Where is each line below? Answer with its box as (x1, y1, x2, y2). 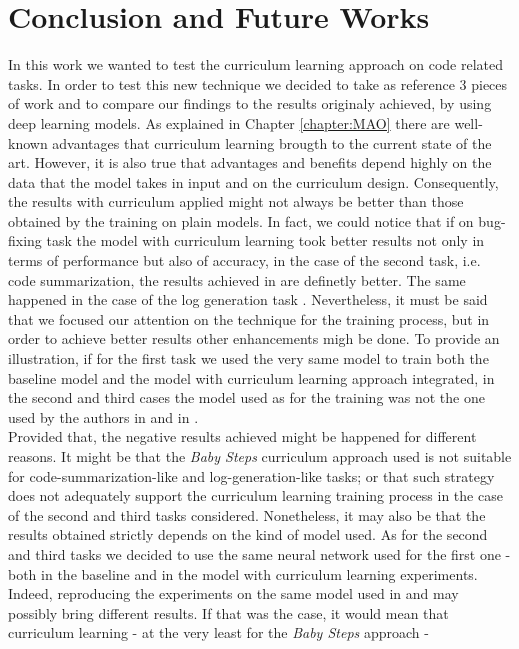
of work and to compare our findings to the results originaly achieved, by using (8, 93, 492, 114)
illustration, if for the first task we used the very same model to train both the (8, 348, 489, 369)
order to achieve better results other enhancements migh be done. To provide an (8, 328, 500, 349)
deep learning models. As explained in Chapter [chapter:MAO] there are (8, 112, 450, 133)
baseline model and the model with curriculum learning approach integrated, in (8, 367, 495, 388)
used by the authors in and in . (8, 406, 199, 427)
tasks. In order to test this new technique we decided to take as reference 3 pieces (8, 73, 508, 94)
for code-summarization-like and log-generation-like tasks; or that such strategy (8, 465, 495, 486)
